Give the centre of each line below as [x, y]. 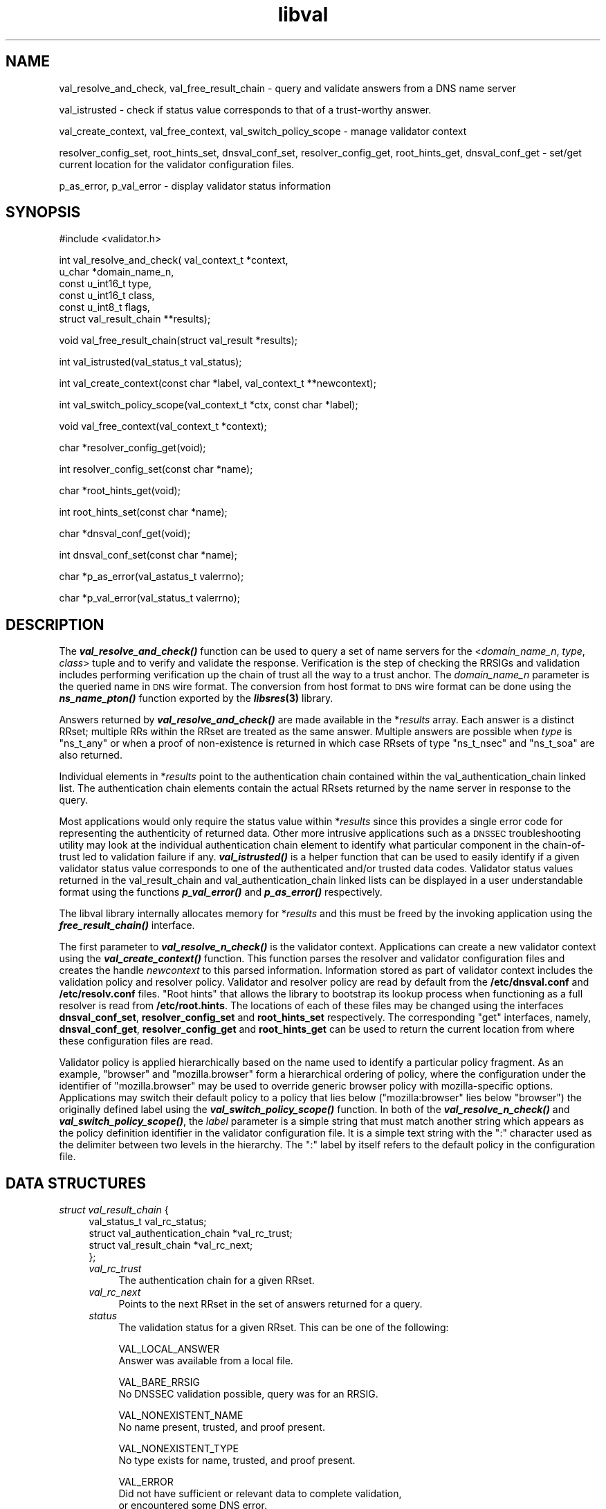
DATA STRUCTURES [76, 1183]
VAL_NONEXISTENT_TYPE [178, 1449]
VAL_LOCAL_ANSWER [169, 1349]
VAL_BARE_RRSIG [159, 1382]
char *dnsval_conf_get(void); [125, 534]
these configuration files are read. [136, 1041]
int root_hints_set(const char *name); [143, 512]
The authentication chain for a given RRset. [217, 1281]
